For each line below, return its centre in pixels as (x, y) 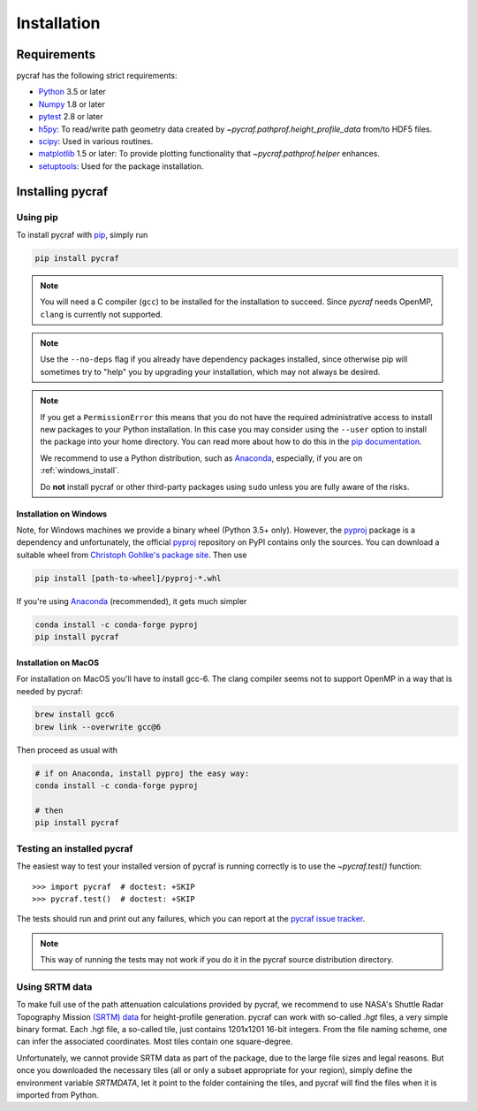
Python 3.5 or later (72, 92)
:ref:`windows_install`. (80, 471)
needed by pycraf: (50, 691)
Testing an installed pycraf (75, 848)
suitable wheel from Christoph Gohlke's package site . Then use (132, 555)
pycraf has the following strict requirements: (97, 76)
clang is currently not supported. (101, 314)
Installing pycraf (62, 192)
